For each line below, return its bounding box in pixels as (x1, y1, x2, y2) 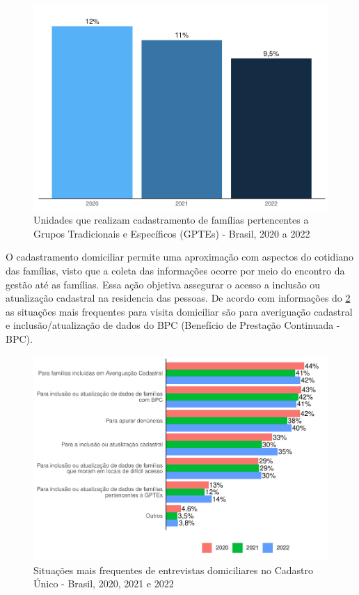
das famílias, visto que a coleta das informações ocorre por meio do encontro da (6, 263, 345, 277)
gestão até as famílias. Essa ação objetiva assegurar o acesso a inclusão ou (6, 277, 321, 291)
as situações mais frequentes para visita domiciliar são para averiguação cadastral (6, 304, 353, 318)
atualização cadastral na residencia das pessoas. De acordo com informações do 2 (6, 291, 351, 305)
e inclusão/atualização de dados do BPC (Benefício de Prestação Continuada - (6, 318, 340, 332)
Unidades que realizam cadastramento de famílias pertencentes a (33, 212, 309, 227)
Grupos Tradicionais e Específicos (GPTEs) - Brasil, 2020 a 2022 (33, 226, 310, 240)
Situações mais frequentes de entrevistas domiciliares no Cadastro (33, 562, 313, 577)
